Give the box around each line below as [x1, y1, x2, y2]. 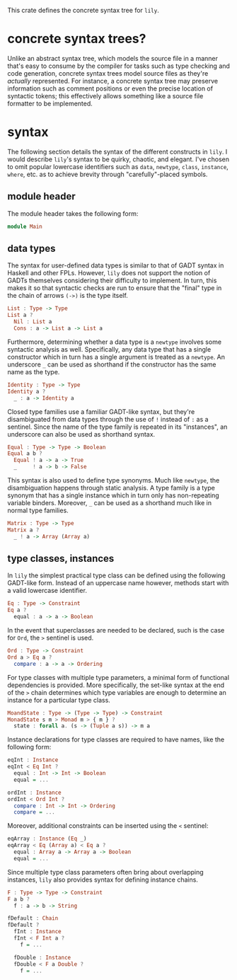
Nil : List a [13, 318, 52, 325]
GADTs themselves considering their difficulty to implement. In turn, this [7, 276, 217, 285]
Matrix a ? [7, 526, 40, 534]
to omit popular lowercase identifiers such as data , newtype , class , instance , [7, 162, 229, 171]
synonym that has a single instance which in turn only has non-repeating [7, 491, 219, 500]
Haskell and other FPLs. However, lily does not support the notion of [7, 269, 211, 277]
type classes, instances [7, 553, 115, 565]
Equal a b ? [7, 450, 42, 457]
